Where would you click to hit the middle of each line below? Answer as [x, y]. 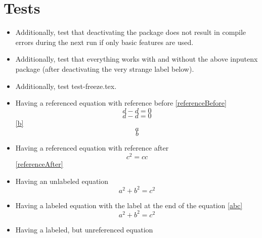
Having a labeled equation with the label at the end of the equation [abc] [129, 205]
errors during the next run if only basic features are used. [104, 42]
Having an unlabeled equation [62, 181]
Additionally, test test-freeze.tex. [66, 86]
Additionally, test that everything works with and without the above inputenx [137, 59]
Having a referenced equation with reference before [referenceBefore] [121, 103]
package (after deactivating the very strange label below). [105, 68]
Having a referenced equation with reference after [92, 148]
